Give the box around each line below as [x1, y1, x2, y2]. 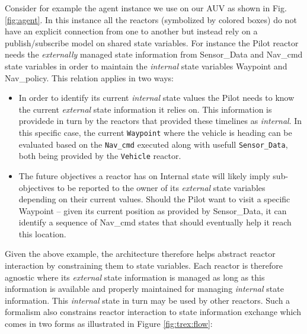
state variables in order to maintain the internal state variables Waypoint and [5, 59, 287, 72]
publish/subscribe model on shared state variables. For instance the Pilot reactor [5, 36, 299, 49]
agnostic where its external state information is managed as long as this [5, 271, 265, 283]
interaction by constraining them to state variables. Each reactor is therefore [5, 259, 283, 272]
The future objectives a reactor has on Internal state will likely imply [18, 169, 270, 182]
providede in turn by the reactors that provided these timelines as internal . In [18, 114, 302, 127]
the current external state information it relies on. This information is [18, 103, 272, 115]
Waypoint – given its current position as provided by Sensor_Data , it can [18, 204, 287, 217]
